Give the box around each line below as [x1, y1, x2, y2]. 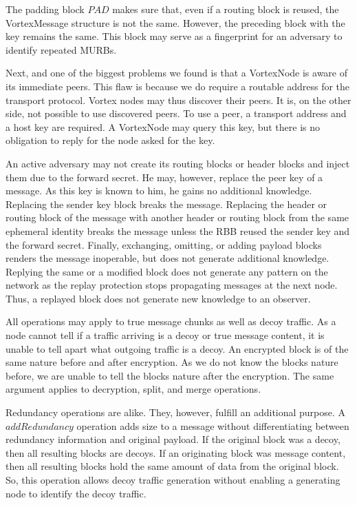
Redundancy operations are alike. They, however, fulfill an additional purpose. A [6, 405, 346, 420]
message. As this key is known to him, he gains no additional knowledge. [6, 183, 312, 198]
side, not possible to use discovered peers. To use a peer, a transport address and [6, 106, 347, 121]
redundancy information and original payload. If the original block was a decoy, [6, 432, 340, 446]
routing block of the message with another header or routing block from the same [6, 210, 349, 225]
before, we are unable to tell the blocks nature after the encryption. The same [6, 368, 334, 382]
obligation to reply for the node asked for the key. [6, 133, 215, 147]
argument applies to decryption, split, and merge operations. [6, 382, 261, 396]
